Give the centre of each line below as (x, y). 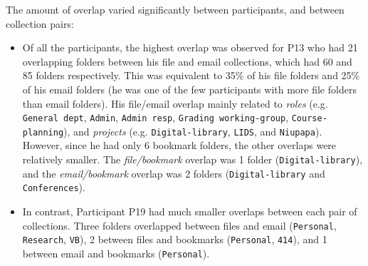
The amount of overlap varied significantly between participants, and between (175, 9)
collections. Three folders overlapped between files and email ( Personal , (179, 225)
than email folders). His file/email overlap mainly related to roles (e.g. (175, 103)
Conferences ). (54, 187)
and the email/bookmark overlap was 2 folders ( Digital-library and (174, 173)
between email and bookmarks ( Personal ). (116, 253)
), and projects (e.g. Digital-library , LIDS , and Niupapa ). (193, 131)
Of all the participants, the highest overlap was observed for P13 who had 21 (190, 47)
